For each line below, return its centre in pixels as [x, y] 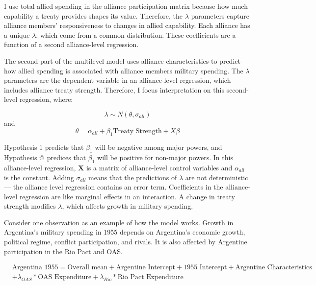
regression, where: [46, 99]
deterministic [229, 177]
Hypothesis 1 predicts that [44, 147]
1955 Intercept [205, 268]
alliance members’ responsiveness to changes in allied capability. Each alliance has [127, 25]
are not [196, 177]
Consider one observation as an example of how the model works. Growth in [119, 222]
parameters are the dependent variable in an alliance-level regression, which [118, 80]
